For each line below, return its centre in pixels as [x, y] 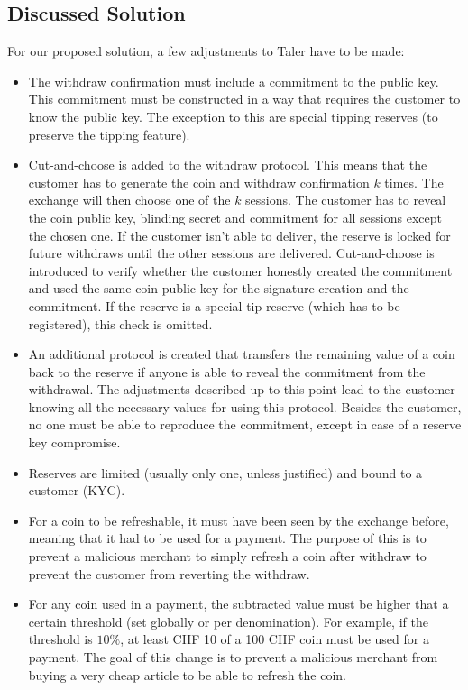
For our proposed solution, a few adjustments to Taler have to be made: [206, 51]
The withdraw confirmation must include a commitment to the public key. [234, 81]
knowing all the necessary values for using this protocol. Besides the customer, [245, 406]
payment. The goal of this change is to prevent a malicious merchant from [233, 657]
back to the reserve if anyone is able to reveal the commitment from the [227, 371]
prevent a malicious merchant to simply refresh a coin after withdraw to [227, 556]
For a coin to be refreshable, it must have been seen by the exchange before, [239, 520]
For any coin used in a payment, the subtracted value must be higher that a [239, 604]
